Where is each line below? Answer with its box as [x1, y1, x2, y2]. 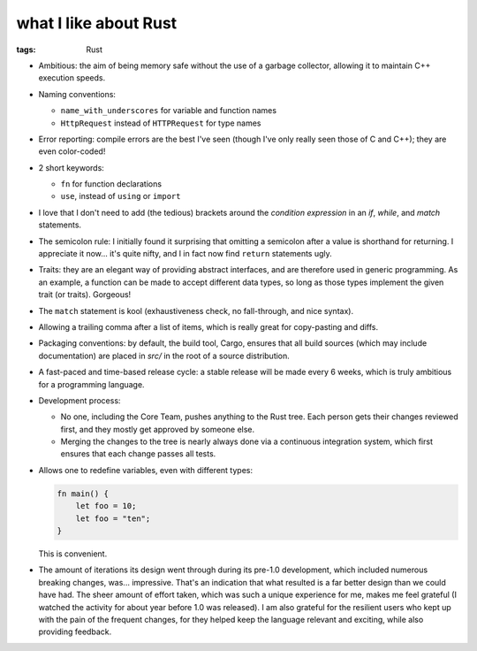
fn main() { [57, 488, 110, 499]
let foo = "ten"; [75, 513, 151, 524]
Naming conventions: [38, 88, 117, 99]
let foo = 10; [75, 501, 137, 511]
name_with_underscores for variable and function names [60, 105, 277, 116]
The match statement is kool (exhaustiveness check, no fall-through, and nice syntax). [38, 305, 353, 316]
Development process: [38, 394, 121, 406]
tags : [16, 44, 36, 55]
